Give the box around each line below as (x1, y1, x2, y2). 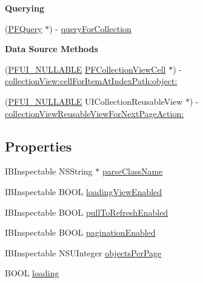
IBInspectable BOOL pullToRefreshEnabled (5, 205, 168, 218)
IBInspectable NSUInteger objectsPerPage (5, 246, 162, 259)
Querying (5, 2, 45, 14)
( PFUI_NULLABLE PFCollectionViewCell (5, 62, 166, 75)
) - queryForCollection (49, 22, 131, 35)
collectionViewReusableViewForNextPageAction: (5, 107, 184, 119)
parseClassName (102, 165, 163, 178)
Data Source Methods (5, 42, 98, 55)
